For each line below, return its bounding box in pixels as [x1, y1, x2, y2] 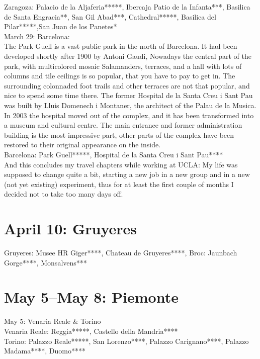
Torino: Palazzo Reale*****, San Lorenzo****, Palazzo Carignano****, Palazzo [4, 335, 249, 346]
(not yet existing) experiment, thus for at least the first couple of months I [4, 178, 234, 189]
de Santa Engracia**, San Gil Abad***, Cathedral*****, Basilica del [4, 11, 216, 22]
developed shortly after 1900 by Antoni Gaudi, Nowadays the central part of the [4, 50, 251, 61]
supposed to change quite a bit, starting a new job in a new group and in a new [4, 169, 250, 179]
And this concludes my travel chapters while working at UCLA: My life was [4, 159, 238, 169]
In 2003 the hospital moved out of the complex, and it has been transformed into [4, 110, 254, 120]
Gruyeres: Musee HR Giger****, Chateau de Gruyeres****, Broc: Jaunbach [4, 247, 237, 257]
